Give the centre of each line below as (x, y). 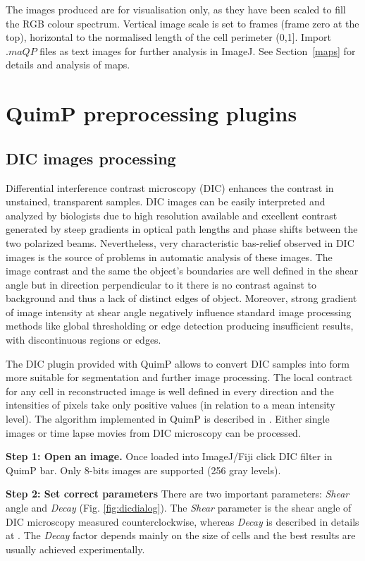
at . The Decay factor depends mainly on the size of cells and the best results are (181, 535)
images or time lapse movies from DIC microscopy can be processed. (153, 432)
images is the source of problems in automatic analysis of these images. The (169, 257)
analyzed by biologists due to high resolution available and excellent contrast (172, 215)
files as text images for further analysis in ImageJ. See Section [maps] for (198, 50)
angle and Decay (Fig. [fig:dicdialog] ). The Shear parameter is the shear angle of (179, 508)
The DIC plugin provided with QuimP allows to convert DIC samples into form (178, 363)
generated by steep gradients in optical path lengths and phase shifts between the (182, 229)
